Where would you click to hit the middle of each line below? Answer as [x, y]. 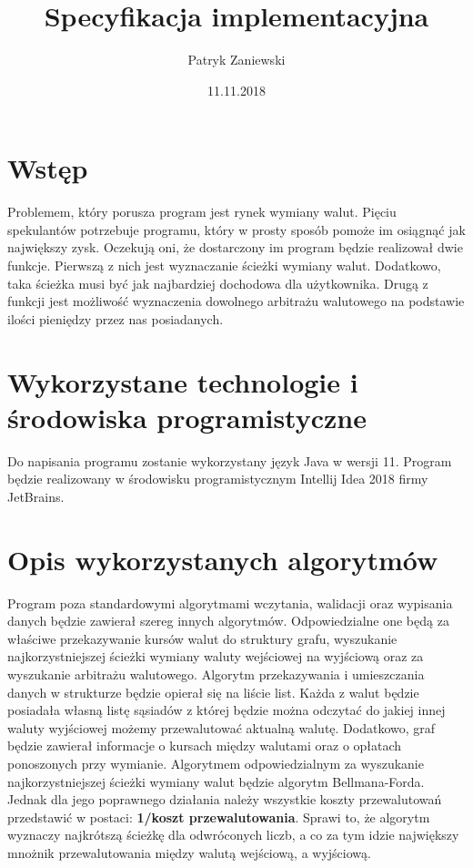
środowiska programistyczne [187, 417]
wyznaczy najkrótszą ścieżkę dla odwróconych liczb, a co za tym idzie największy [233, 835]
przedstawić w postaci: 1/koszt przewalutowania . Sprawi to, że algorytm [219, 817]
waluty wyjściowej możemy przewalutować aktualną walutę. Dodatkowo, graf [221, 727]
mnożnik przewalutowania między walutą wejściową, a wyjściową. [189, 852]
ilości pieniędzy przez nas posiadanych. [116, 318]
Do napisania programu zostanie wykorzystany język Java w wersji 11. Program [230, 460]
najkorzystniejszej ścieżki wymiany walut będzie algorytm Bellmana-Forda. [216, 781]
